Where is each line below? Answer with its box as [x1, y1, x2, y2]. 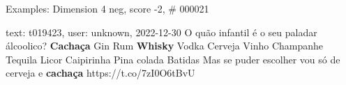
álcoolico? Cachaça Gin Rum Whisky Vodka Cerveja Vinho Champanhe [6, 38, 324, 53]
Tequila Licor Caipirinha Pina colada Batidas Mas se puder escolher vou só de [6, 52, 340, 66]
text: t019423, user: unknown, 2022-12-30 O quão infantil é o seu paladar [6, 24, 317, 39]
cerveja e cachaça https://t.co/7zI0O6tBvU [6, 65, 195, 80]
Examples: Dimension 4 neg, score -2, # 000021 [6, 1, 209, 15]
